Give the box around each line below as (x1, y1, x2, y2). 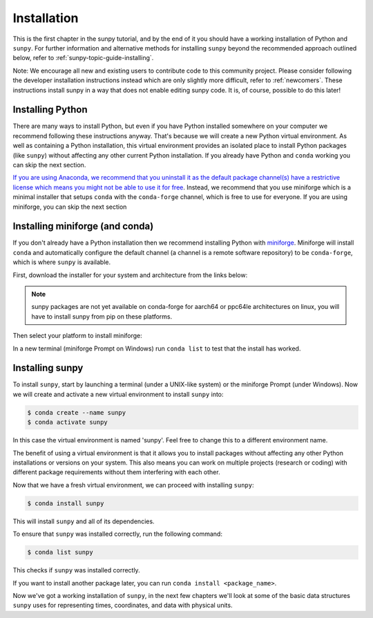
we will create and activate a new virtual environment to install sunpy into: (12, 390, 224, 398)
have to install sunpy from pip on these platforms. (31, 312, 173, 321)
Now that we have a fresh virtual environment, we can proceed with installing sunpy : (12, 480, 254, 489)
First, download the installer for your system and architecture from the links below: (12, 270, 248, 279)
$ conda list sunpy (27, 548, 93, 556)
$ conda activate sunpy (27, 418, 108, 427)
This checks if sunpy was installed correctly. (12, 566, 141, 574)
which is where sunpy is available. (12, 258, 111, 266)
